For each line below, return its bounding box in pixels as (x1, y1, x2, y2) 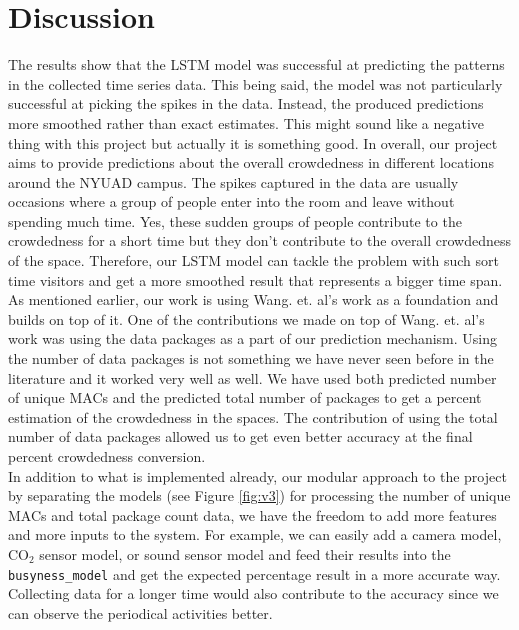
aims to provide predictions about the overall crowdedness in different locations (8, 152, 494, 173)
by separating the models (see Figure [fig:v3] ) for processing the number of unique (8, 485, 511, 506)
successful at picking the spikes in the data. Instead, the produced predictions (8, 93, 484, 114)
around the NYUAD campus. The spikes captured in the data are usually (8, 171, 459, 192)
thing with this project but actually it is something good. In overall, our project (8, 132, 498, 153)
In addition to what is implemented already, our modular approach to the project (8, 465, 507, 486)
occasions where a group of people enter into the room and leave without (8, 191, 455, 212)
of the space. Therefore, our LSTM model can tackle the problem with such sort (8, 250, 499, 271)
